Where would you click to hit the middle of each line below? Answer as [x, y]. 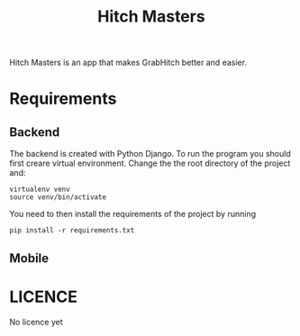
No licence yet [36, 322]
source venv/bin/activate [58, 197]
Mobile [29, 258]
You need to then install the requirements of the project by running [133, 214]
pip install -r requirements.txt [72, 231]
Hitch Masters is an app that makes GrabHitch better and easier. [128, 63]
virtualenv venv [40, 190]
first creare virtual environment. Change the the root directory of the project [150, 163]
